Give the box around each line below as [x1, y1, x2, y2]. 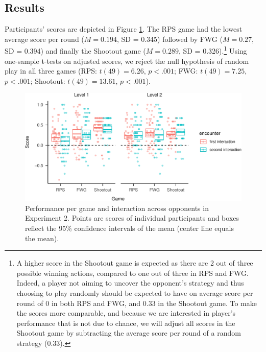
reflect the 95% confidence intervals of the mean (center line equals [25, 222, 234, 233]
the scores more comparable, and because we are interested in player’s [16, 308, 236, 318]
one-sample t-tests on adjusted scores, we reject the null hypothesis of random [5, 55, 249, 66]
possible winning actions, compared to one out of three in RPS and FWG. [16, 267, 249, 278]
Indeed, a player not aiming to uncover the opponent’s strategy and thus [16, 277, 244, 288]
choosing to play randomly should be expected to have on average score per [16, 287, 253, 298]
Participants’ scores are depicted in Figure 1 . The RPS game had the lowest [5, 24, 243, 34]
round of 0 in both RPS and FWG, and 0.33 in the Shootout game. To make [16, 297, 257, 308]
